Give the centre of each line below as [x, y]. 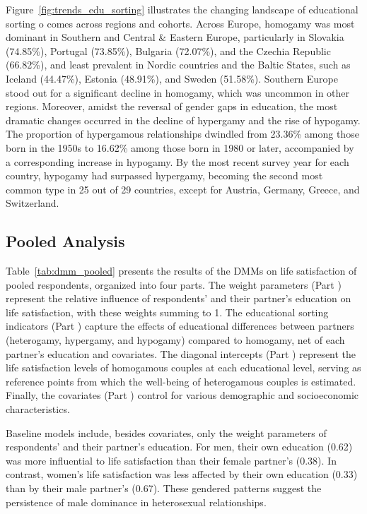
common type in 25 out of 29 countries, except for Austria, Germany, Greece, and [183, 189]
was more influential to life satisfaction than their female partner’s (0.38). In [171, 460]
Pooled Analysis [65, 241]
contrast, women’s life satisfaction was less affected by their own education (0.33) [182, 474]
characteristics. [38, 409]
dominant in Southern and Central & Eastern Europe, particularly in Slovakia [175, 37]
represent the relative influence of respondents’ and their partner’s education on [179, 298]
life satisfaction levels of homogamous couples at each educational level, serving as [183, 367]
